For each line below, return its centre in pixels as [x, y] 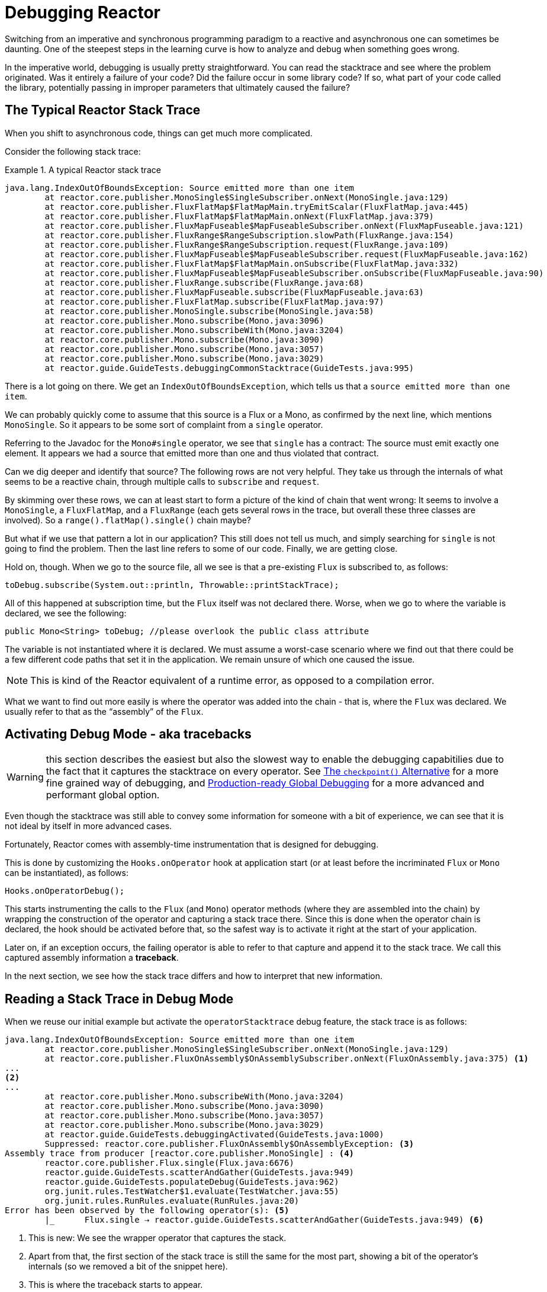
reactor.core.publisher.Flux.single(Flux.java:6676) [169, 1163]
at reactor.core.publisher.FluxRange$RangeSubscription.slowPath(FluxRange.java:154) [249, 235]
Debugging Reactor [83, 12]
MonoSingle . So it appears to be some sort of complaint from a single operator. [164, 424]
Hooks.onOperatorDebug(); [65, 891]
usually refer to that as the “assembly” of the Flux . [104, 711]
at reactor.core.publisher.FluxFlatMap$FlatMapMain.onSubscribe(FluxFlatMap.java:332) [252, 263]
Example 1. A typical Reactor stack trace [83, 170]
